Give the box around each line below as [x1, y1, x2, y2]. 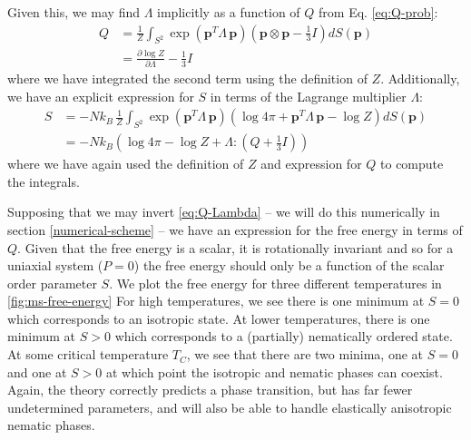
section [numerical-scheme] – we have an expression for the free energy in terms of [7, 220, 463, 239]
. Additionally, [380, 69, 460, 88]
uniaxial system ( [7, 256, 103, 275]
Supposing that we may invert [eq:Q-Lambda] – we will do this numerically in [7, 202, 440, 221]
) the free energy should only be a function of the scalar [133, 256, 445, 275]
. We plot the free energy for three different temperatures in [109, 273, 442, 292]
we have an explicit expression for [7, 86, 194, 105]
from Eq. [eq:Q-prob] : [319, 3, 438, 21]
